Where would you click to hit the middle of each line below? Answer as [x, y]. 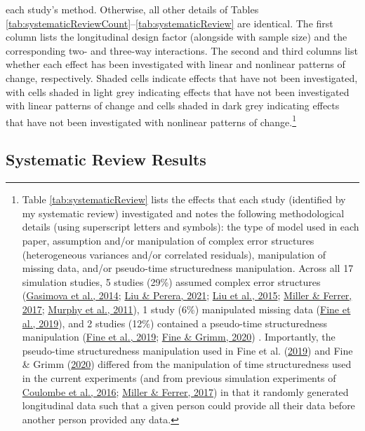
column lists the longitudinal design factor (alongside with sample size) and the [177, 37]
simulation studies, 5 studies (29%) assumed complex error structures [171, 281]
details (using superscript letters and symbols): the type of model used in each [191, 227]
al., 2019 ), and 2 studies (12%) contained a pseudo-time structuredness [174, 323]
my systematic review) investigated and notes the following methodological [183, 213]
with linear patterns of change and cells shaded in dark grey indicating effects [173, 105]
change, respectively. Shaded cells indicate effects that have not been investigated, [182, 77]
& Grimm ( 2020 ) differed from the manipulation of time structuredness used [187, 364]
